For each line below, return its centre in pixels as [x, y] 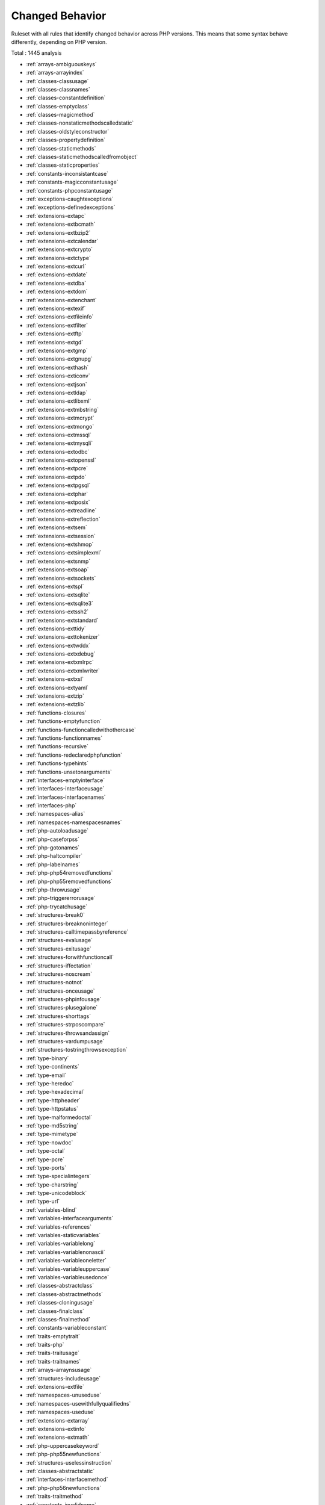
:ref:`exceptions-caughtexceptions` [70, 199]
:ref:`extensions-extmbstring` [63, 409]
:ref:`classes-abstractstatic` [60, 1471]
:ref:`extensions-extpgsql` [58, 485]
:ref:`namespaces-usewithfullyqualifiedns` [79, 1403]
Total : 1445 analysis [36, 53]
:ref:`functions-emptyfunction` [64, 721]
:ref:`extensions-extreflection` [63, 519]
